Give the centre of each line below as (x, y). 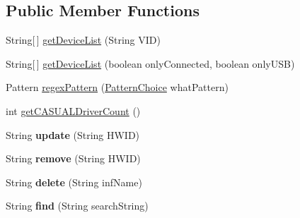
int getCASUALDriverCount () (73, 110)
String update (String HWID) (73, 134)
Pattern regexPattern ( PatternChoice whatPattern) (117, 87)
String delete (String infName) (74, 182)
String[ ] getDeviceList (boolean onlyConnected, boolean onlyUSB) (150, 63)
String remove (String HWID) (73, 158)
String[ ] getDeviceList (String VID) (83, 40)
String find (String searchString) (77, 206)
